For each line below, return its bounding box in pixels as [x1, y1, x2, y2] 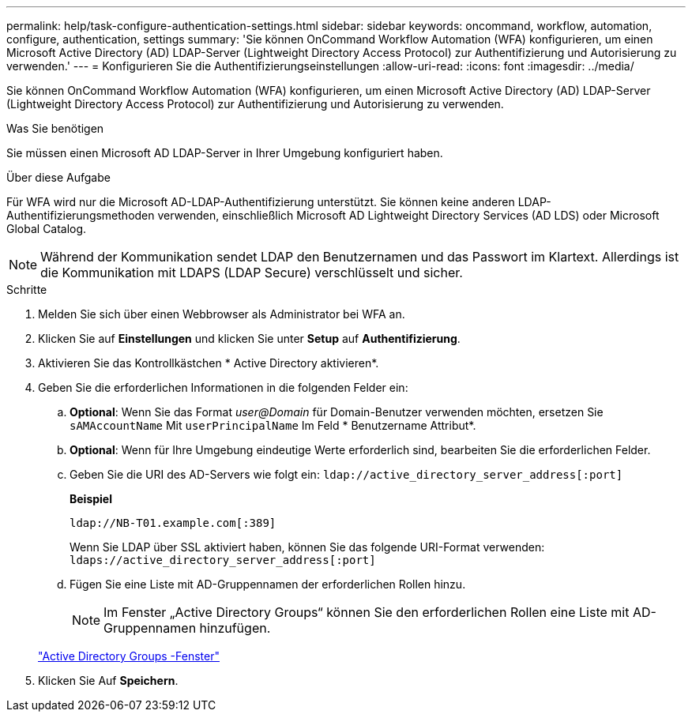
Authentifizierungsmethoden [6, 209, 155, 222]
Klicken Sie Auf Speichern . [38, 674, 179, 687]
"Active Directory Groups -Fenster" [38, 649, 220, 663]
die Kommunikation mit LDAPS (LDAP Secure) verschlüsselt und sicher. [40, 265, 463, 280]
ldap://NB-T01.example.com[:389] [70, 517, 276, 529]
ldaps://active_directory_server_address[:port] [70, 554, 376, 566]
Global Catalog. [6, 222, 87, 235]
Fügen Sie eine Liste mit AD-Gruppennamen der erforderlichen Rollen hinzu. [70, 577, 466, 591]
